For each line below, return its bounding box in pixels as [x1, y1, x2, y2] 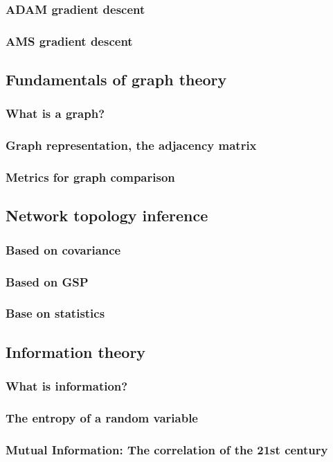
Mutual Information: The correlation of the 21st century [6, 440, 328, 458]
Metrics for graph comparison [6, 169, 175, 186]
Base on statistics [6, 305, 105, 322]
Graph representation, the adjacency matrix [6, 137, 257, 154]
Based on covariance [6, 241, 121, 258]
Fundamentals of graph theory [6, 69, 227, 90]
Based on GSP [6, 273, 89, 290]
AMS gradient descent [6, 32, 133, 49]
